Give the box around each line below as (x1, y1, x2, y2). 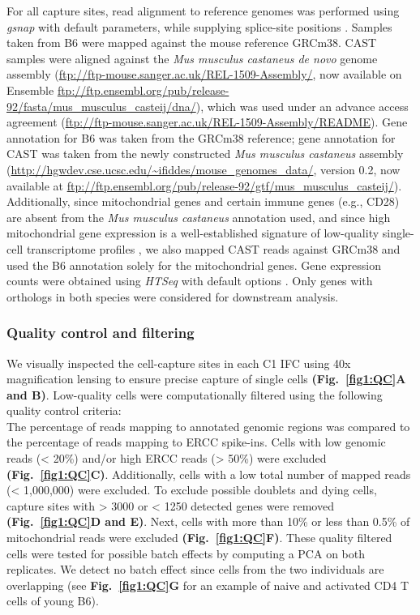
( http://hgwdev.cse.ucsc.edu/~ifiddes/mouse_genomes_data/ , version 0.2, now (6, 160, 401, 177)
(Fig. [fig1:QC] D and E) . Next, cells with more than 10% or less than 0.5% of (6, 513, 410, 530)
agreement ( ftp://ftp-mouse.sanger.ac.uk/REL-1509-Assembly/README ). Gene (6, 113, 408, 130)
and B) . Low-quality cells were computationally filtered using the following (6, 386, 383, 403)
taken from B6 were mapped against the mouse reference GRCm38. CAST (6, 34, 377, 51)
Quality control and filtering (6, 322, 195, 343)
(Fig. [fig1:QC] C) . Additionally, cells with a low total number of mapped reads (6, 465, 411, 482)
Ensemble (6, 81, 54, 98)
